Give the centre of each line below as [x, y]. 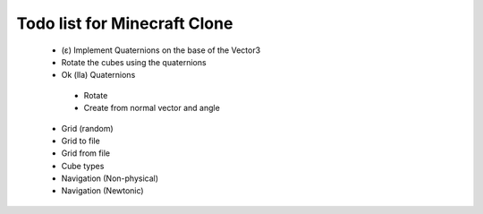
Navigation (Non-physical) [110, 178]
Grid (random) [87, 128]
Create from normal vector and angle [152, 108]
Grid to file [80, 141]
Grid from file [86, 153]
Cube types [83, 166]
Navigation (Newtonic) [102, 191]
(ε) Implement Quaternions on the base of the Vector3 [161, 50]
